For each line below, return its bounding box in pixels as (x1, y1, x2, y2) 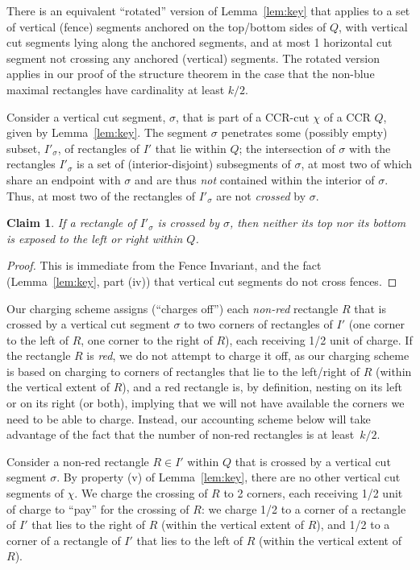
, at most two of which (301, 155, 413, 172)
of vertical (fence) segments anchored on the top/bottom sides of (6, 18, 326, 35)
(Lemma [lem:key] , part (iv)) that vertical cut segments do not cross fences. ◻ (6, 272, 397, 289)
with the (348, 139, 391, 156)
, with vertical (338, 18, 408, 35)
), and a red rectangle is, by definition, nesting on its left (122, 378, 402, 395)
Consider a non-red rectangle (6, 452, 149, 469)
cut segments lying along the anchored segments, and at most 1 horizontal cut (6, 34, 393, 51)
